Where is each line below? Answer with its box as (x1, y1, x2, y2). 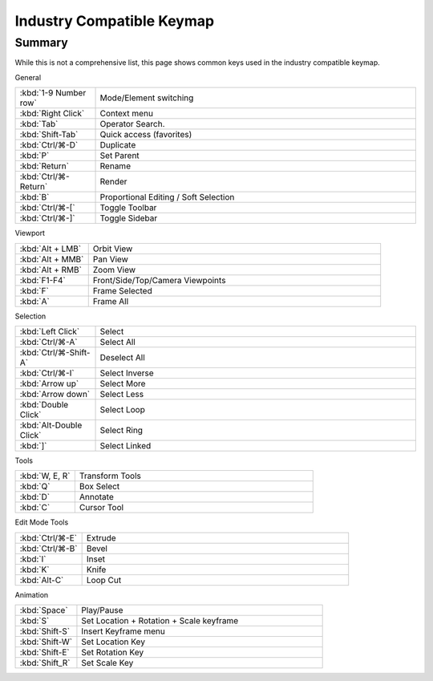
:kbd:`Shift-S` (19, 626, 71, 637)
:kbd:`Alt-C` (19, 574, 64, 586)
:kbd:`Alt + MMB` (19, 253, 84, 265)
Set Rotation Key (81, 647, 144, 658)
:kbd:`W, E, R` (19, 470, 71, 481)
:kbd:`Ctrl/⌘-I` (19, 367, 75, 379)
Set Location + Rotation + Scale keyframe (81, 615, 239, 626)
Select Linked (99, 440, 152, 451)
